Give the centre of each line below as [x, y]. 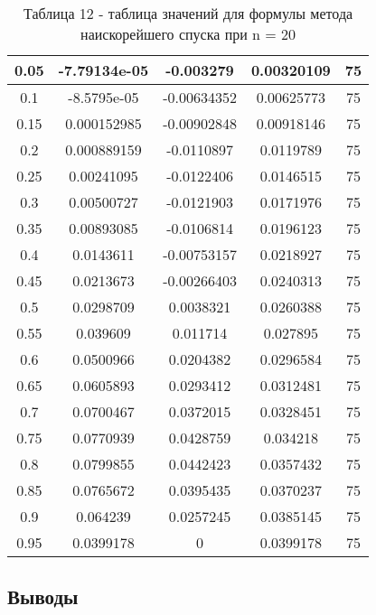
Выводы [43, 596]
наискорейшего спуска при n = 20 [188, 34]
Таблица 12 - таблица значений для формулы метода [188, 13]
